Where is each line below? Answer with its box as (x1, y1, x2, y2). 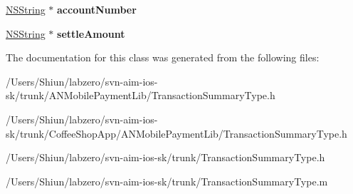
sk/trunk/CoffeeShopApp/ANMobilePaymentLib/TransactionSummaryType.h (6, 126, 347, 141)
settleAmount (57, 26, 125, 41)
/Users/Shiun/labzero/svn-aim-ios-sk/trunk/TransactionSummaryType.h (6, 150, 325, 165)
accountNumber (57, 2, 137, 16)
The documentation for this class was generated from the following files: (6, 50, 320, 65)
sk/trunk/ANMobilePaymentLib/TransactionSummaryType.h (6, 88, 275, 103)
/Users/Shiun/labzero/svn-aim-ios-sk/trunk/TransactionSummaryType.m (6, 173, 328, 188)
